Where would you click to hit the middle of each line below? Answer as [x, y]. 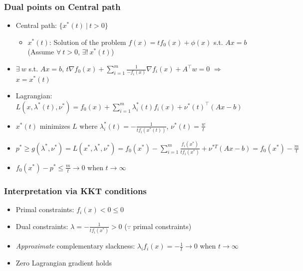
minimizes [55, 126]
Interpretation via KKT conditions [75, 190]
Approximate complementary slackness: [75, 246]
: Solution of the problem [88, 42]
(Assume [41, 52]
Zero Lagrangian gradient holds [64, 262]
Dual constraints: [42, 226]
